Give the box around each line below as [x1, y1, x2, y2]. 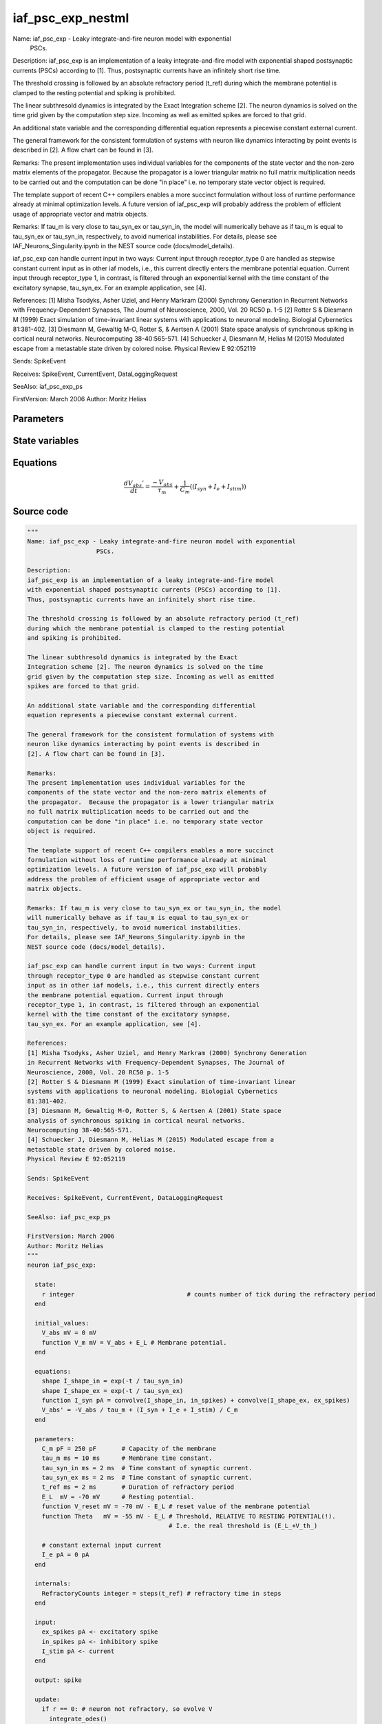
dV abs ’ [123, 479, 145, 489]
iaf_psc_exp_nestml [12, 10, 129, 26]
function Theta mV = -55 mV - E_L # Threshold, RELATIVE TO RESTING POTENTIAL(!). [41, 1512, 337, 1520]
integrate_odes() [49, 1714, 108, 1723]
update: [34, 1696, 61, 1703]
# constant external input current [41, 1541, 162, 1549]
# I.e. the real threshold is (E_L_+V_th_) [169, 1522, 318, 1530]
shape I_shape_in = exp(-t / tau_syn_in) [41, 1377, 184, 1385]
